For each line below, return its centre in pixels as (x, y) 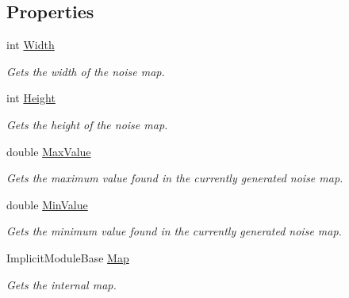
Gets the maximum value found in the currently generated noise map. (175, 178)
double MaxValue (49, 151)
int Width (31, 45)
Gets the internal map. (61, 284)
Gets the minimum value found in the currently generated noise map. (174, 231)
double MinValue (47, 204)
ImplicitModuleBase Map (68, 257)
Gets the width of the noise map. (86, 71)
